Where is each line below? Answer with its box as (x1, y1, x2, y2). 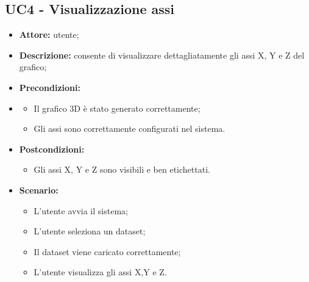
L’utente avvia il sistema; (34, 204, 128, 217)
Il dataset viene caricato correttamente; (34, 245, 181, 258)
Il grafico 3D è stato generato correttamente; (34, 101, 201, 114)
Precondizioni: (19, 81, 80, 93)
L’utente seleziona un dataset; (34, 225, 146, 237)
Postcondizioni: (19, 142, 85, 155)
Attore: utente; (19, 28, 79, 41)
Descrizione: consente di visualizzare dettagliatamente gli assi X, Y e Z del (19, 48, 305, 61)
